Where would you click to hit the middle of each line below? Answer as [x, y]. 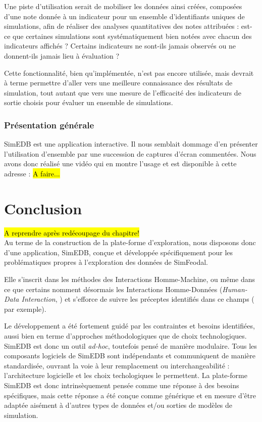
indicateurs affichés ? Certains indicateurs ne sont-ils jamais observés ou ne [120, 46]
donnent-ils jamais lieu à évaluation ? [62, 55]
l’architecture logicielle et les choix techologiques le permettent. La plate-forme [126, 375]
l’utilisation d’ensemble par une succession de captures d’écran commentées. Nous [130, 153]
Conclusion [43, 208]
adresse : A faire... [32, 173]
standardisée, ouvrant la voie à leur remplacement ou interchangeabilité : [117, 365]
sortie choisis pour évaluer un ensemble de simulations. [89, 102]
